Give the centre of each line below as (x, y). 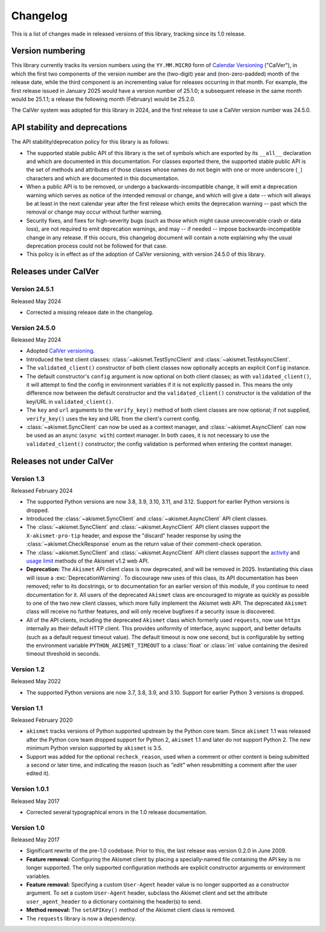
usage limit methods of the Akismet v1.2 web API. (88, 561)
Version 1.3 (28, 479)
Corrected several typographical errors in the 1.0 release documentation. (117, 812)
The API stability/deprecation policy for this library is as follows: (90, 142)
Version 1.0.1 (30, 789)
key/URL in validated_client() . (70, 401)
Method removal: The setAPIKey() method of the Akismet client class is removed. (131, 910)
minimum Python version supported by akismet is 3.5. (94, 748)
